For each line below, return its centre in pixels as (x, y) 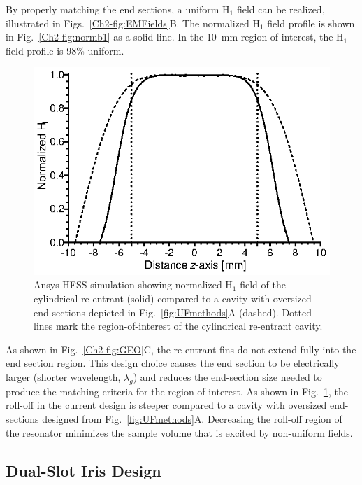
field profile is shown (311, 23)
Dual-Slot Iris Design (84, 470)
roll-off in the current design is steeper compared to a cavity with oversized (166, 405)
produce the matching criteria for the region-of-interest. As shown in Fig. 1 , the (177, 391)
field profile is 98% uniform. (65, 50)
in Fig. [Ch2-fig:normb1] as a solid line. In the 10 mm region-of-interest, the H (175, 37)
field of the (263, 284)
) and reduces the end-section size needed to (227, 376)
